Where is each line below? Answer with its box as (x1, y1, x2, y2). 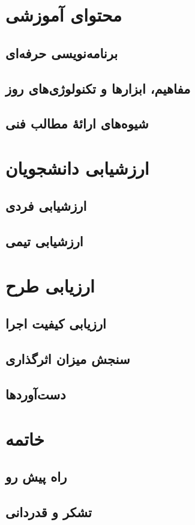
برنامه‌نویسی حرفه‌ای (5, 43, 118, 62)
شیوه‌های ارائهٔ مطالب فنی (5, 114, 149, 133)
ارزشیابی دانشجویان (5, 155, 149, 180)
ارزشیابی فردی (5, 196, 87, 215)
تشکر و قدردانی (5, 502, 92, 521)
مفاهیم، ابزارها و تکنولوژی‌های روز (5, 79, 191, 97)
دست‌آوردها (5, 384, 66, 403)
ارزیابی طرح (5, 273, 95, 297)
